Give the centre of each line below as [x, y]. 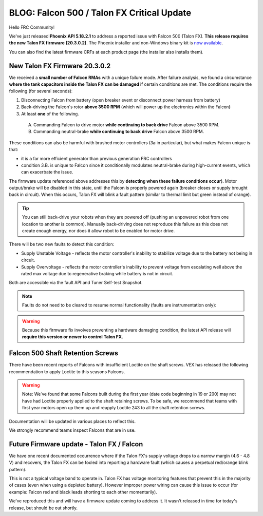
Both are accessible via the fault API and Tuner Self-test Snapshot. [76, 283]
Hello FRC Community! [32, 27]
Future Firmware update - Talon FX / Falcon [76, 444]
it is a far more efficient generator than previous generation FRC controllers [97, 158]
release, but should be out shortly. [43, 508]
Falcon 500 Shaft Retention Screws [64, 353]
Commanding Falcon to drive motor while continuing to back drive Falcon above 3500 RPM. [126, 125]
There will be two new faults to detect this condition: [62, 244]
